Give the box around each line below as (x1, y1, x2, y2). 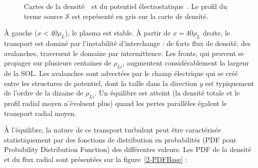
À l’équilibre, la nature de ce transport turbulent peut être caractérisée (4, 124, 221, 135)
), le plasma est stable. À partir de (65, 27, 171, 38)
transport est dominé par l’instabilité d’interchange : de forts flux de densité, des (4, 37, 251, 48)
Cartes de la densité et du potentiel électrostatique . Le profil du (24, 1, 227, 11)
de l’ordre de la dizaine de (4, 87, 83, 98)
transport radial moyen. (4, 107, 76, 118)
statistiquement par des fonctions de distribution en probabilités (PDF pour (4, 134, 237, 144)
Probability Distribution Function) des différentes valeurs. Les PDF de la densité (4, 144, 252, 154)
